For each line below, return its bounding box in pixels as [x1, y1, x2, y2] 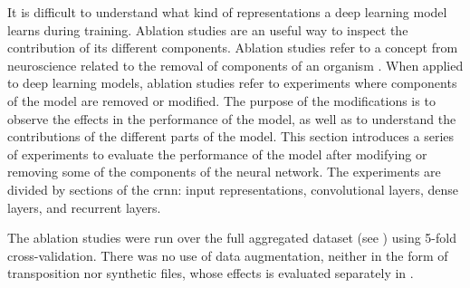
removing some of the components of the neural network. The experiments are [7, 162, 441, 181]
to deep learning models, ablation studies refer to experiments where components [7, 73, 457, 92]
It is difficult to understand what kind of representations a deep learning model [7, 3, 447, 21]
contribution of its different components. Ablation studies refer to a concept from [7, 38, 458, 57]
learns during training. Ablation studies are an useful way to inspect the [7, 20, 408, 39]
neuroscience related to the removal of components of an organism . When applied [7, 55, 464, 74]
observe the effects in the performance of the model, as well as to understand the [7, 109, 456, 128]
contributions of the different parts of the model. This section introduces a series [7, 127, 455, 146]
